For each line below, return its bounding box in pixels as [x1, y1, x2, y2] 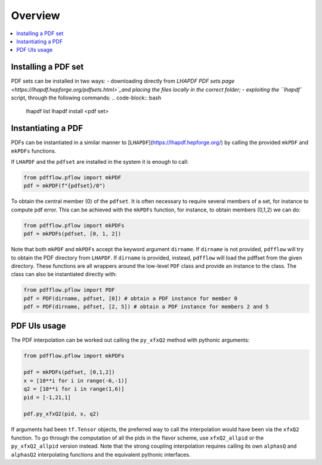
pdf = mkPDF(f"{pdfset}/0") [23, 182, 106, 189]
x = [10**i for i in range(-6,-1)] [23, 377, 128, 384]
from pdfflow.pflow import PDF [23, 286, 116, 294]
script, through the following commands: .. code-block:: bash [11, 94, 162, 101]
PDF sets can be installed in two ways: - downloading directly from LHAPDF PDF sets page [11, 77, 235, 85]
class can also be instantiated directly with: [11, 271, 117, 278]
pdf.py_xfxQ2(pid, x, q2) [23, 411, 100, 417]
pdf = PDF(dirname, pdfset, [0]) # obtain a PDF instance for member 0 [23, 295, 238, 302]
